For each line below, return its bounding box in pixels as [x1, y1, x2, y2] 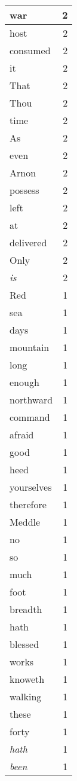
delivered [10, 235, 47, 249]
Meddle [10, 515, 41, 529]
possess [10, 183, 39, 197]
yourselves [10, 480, 52, 494]
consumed [10, 43, 51, 57]
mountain [10, 340, 50, 354]
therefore [10, 497, 47, 511]
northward [10, 393, 53, 406]
